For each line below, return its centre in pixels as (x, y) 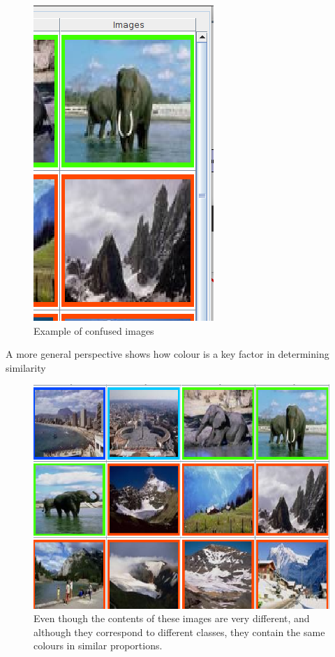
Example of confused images (94, 330)
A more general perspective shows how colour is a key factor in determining (167, 354)
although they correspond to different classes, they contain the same (179, 632)
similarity (26, 367)
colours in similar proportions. (98, 645)
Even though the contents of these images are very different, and (172, 618)
